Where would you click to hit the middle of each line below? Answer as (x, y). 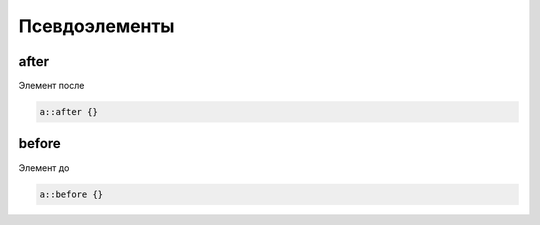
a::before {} (71, 194)
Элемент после (51, 86)
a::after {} (69, 112)
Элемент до (44, 167)
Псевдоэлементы (96, 26)
